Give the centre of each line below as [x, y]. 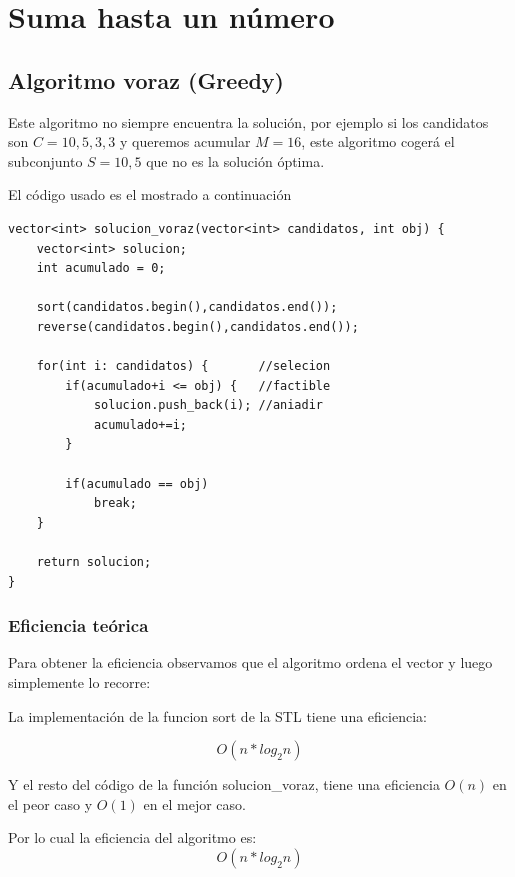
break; [115, 503]
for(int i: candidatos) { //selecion [183, 366]
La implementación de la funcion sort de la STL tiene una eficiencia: [217, 715]
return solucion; [94, 562]
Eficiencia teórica [78, 625]
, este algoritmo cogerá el [378, 141]
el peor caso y [50, 803]
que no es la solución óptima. [235, 160]
